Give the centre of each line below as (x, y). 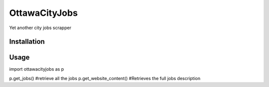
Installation (27, 42)
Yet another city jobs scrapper (40, 28)
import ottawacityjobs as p (37, 69)
